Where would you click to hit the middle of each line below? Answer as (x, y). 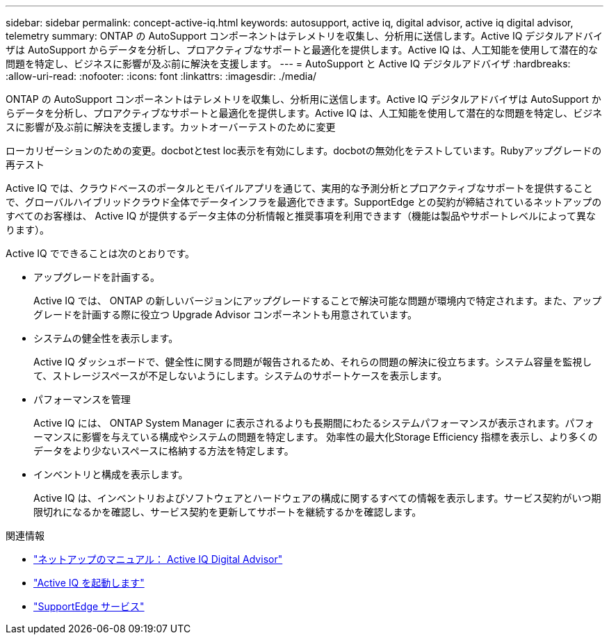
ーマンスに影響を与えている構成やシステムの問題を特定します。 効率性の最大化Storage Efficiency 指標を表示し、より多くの (316, 437)
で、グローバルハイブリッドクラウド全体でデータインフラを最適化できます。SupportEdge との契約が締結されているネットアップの (304, 202)
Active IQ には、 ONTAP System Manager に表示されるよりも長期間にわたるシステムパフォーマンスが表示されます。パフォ (314, 423)
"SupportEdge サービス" (89, 606)
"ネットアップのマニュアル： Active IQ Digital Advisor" (158, 559)
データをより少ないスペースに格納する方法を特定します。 (164, 451)
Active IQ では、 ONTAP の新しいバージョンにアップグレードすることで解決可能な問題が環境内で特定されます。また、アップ (318, 301)
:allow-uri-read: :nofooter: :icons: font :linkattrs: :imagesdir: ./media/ (161, 76)
